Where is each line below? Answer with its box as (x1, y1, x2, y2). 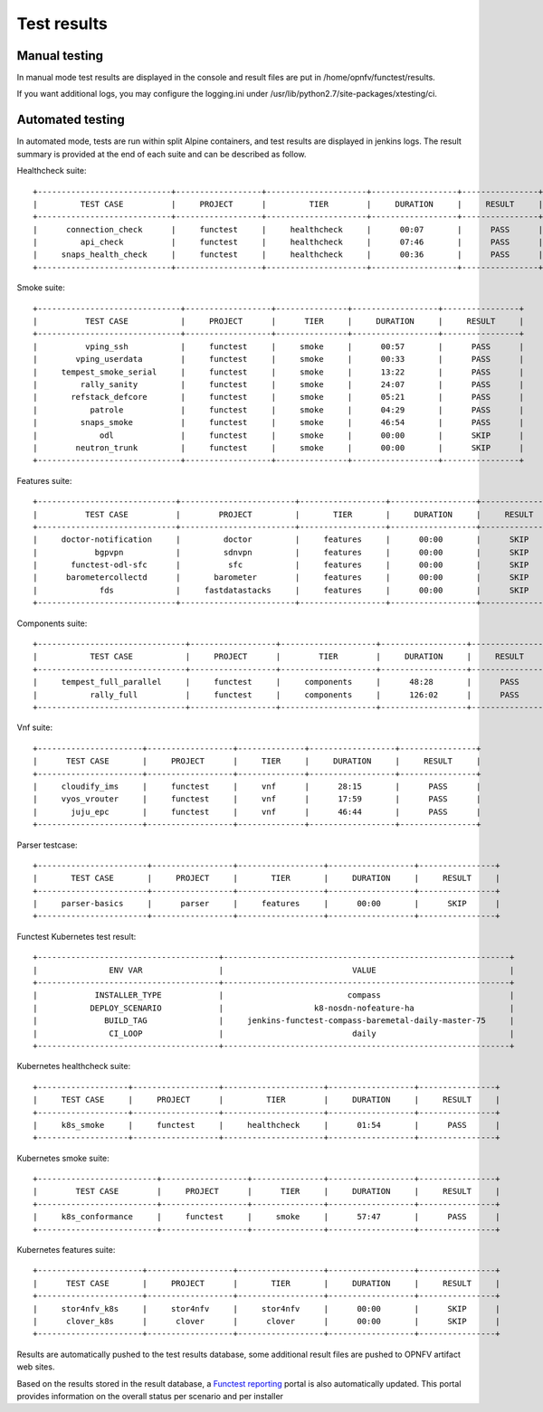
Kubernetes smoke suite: (16, 1152, 110, 1163)
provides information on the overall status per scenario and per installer (16, 1390, 284, 1401)
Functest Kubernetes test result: (16, 931, 137, 942)
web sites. (16, 1361, 55, 1372)
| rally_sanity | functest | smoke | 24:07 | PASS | (33, 380, 525, 389)
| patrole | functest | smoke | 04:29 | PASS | (33, 404, 525, 415)
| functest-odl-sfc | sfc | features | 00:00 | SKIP (33, 560, 529, 570)
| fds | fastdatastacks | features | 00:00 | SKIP (33, 584, 529, 595)
